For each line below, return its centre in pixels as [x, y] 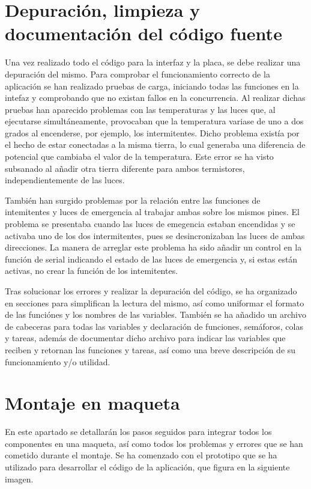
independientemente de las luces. [65, 180]
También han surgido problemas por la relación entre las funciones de [133, 200]
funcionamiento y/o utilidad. [58, 361]
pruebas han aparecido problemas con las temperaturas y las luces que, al [140, 109]
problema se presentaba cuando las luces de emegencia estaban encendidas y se [150, 224]
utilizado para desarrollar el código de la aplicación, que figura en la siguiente [147, 467]
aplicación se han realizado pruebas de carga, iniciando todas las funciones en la [152, 86]
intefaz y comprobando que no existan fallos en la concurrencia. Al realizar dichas [155, 98]
